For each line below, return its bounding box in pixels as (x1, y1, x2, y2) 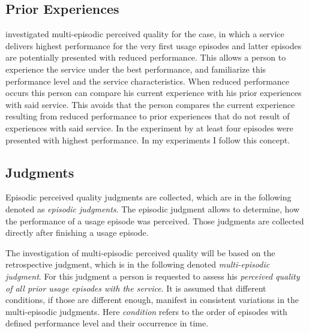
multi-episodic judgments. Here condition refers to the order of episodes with (5, 305, 287, 317)
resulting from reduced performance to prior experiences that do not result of (5, 110, 290, 122)
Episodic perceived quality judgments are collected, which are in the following (5, 191, 292, 203)
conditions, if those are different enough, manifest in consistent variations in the (5, 293, 299, 306)
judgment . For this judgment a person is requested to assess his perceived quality (5, 269, 300, 282)
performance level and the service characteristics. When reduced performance (5, 74, 290, 87)
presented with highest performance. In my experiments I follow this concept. (5, 133, 290, 146)
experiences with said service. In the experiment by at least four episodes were (5, 121, 293, 134)
